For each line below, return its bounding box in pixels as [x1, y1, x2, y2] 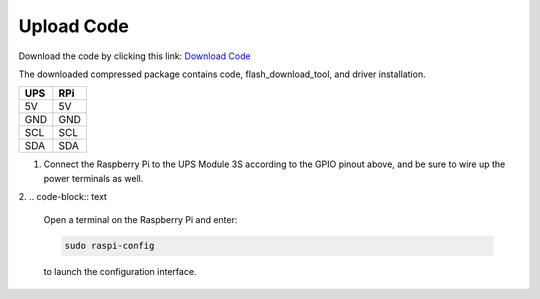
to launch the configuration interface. [43, 266, 197, 278]
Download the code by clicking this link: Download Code [18, 50, 251, 62]
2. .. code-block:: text [18, 191, 107, 203]
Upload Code [18, 15, 129, 37]
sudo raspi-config [64, 240, 155, 252]
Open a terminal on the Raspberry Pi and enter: [43, 213, 238, 225]
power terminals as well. [43, 172, 144, 184]
